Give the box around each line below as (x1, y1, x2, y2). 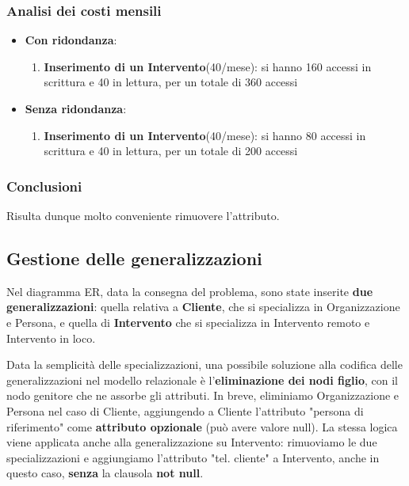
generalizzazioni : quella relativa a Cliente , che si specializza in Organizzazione (6, 298, 400, 315)
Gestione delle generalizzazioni (6, 245, 262, 270)
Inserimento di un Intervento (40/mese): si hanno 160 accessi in (44, 58, 372, 74)
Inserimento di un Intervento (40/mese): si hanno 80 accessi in (44, 127, 366, 143)
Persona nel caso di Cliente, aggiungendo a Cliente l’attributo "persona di (6, 402, 364, 419)
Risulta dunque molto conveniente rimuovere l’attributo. (6, 207, 280, 223)
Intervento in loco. (6, 329, 96, 346)
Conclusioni (6, 176, 82, 196)
